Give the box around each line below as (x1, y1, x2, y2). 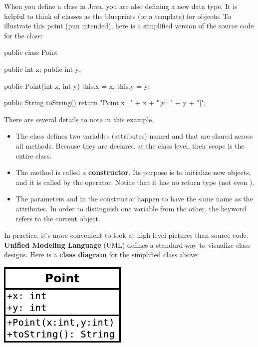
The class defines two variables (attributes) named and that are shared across (15, 131, 253, 141)
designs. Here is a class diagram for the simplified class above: (4, 249, 199, 260)
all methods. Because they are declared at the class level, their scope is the (15, 140, 245, 151)
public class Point (4, 47, 58, 57)
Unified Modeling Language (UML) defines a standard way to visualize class (4, 239, 251, 250)
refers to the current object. (15, 213, 100, 223)
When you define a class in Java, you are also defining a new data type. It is (4, 1, 238, 11)
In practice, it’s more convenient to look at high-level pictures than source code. (4, 230, 249, 240)
